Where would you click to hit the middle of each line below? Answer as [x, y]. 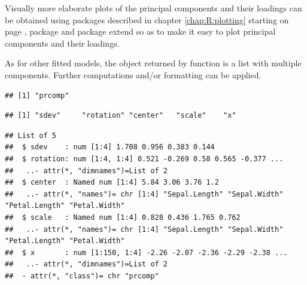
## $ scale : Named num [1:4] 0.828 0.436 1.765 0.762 [123, 217]
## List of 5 [31, 135]
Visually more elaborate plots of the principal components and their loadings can [153, 8]
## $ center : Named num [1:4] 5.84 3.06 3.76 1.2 [112, 183]
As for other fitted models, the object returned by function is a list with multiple [153, 63]
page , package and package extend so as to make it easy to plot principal [140, 31]
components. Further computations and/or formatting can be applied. [133, 74]
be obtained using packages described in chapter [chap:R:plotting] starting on [147, 19]
